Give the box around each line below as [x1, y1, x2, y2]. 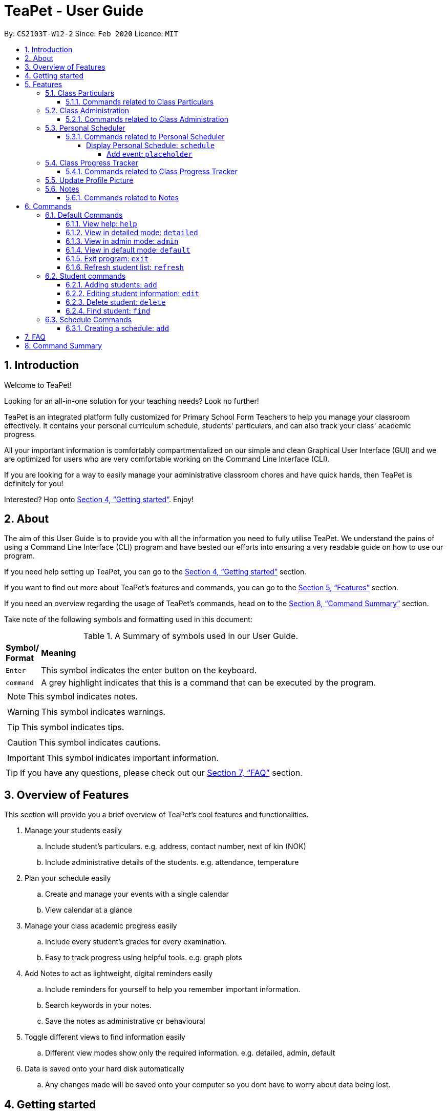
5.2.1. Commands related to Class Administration [66, 114, 228, 123]
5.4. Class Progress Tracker [45, 158, 138, 167]
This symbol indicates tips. [22, 722, 124, 733]
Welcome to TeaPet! [4, 380, 72, 389]
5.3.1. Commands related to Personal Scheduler [66, 132, 225, 141]
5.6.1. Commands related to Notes [66, 193, 179, 202]
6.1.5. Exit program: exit [66, 254, 149, 263]
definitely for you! [4, 479, 63, 488]
